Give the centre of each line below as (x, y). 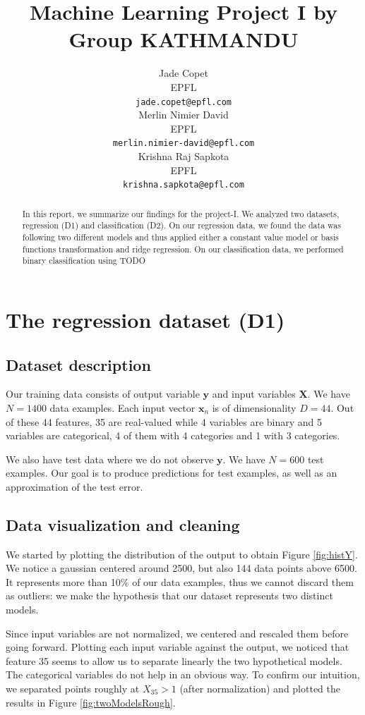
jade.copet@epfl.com (184, 102)
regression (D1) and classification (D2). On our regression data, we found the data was (181, 225)
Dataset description (78, 364)
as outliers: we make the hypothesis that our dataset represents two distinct (169, 595)
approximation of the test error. (74, 486)
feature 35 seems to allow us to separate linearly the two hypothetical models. (174, 660)
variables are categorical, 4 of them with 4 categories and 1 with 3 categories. (173, 435)
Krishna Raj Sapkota (184, 156)
